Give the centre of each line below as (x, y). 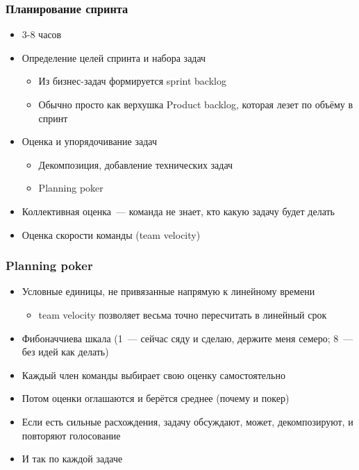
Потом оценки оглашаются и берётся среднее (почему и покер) (156, 398)
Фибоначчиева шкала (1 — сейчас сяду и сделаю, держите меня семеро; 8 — (187, 338)
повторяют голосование (71, 435)
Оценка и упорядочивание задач (90, 141)
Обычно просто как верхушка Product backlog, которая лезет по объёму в (196, 104)
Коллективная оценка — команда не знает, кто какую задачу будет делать (178, 211)
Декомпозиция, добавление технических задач (136, 164)
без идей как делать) (65, 352)
